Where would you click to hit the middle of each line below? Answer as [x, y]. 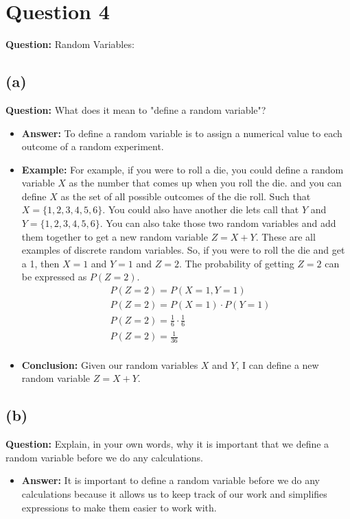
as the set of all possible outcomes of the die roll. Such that [186, 196]
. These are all [285, 236]
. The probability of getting [236, 263]
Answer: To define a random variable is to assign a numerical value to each [182, 133]
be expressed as [54, 277]
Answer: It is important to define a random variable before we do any [171, 480]
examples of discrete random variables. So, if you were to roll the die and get [183, 250]
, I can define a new [278, 364]
